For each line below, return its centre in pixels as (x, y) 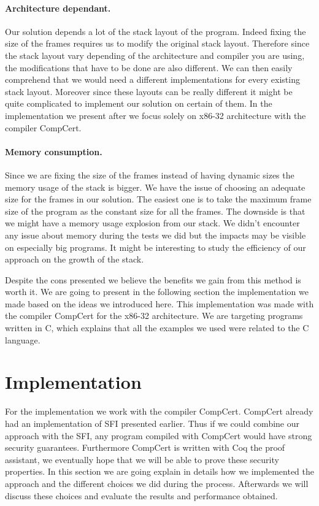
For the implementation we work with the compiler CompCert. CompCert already (159, 411)
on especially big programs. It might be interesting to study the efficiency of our (156, 247)
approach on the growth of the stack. (75, 259)
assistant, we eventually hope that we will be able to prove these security (142, 459)
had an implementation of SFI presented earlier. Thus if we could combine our (152, 423)
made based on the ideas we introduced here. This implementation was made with (159, 303)
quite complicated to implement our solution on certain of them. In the (139, 103)
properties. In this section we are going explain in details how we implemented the (159, 471)
